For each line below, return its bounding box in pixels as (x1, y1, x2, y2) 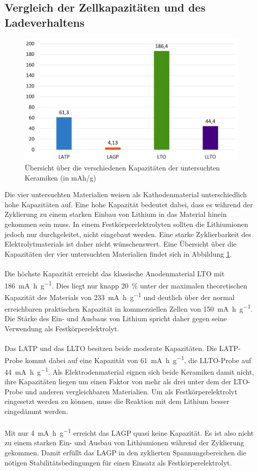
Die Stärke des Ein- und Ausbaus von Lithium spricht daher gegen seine (5, 313, 227, 324)
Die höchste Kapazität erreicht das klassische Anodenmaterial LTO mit (5, 268, 225, 278)
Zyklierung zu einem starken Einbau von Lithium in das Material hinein (5, 209, 227, 219)
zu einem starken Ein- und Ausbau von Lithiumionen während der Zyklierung (5, 437, 244, 448)
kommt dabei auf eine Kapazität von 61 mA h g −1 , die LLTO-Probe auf (25, 353, 251, 365)
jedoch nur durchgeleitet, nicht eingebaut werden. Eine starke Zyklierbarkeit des (5, 228, 251, 239)
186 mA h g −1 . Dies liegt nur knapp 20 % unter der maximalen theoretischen (5, 278, 247, 290)
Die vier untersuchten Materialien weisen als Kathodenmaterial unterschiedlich (5, 189, 247, 200)
